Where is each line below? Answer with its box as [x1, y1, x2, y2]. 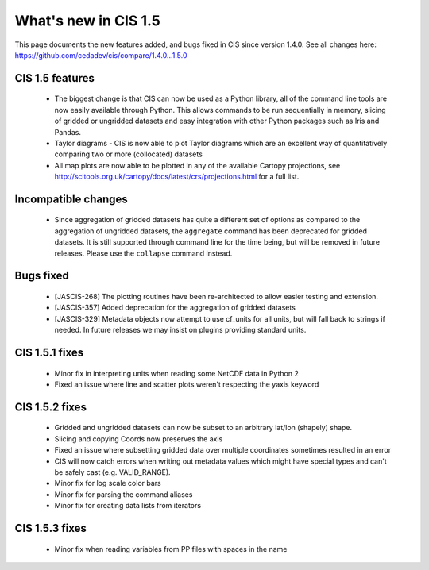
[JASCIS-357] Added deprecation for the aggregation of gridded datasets [54, 302, 296, 313]
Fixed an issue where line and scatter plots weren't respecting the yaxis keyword [54, 379, 319, 389]
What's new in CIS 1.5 [14, 12, 160, 29]
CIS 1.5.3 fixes [14, 521, 87, 535]
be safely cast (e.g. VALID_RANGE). [54, 468, 171, 476]
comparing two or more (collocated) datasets [54, 149, 203, 159]
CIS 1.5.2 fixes [14, 400, 87, 414]
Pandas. [54, 127, 81, 137]
